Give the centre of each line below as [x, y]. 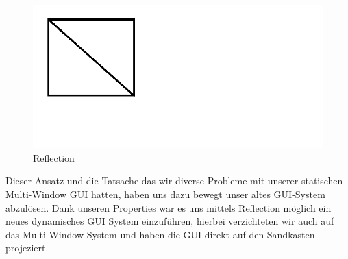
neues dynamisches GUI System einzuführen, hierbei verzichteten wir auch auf [170, 221]
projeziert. [27, 248]
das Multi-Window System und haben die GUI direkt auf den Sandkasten [160, 234]
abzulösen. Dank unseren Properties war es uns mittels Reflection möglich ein [169, 207]
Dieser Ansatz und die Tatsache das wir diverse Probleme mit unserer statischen [174, 181]
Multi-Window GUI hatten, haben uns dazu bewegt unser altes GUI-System [165, 194]
